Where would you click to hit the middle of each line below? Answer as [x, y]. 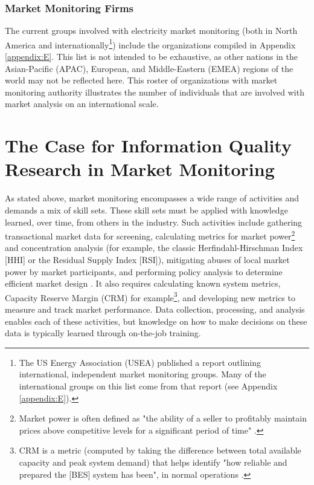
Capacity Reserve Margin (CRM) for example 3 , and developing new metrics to [150, 296]
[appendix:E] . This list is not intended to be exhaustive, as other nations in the [151, 57]
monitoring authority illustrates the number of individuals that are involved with [155, 92]
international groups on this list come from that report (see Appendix [148, 386]
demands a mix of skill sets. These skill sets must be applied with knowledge [146, 210]
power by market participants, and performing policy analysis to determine [144, 271]
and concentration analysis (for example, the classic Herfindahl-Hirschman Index [154, 248]
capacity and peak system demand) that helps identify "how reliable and [153, 462]
